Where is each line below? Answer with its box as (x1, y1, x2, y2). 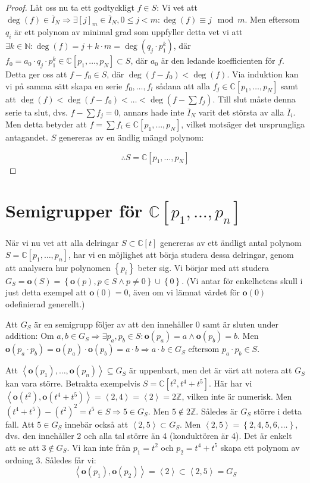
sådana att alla (155, 79, 211, 92)
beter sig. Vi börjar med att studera (137, 261, 269, 273)
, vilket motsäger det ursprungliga (181, 118, 305, 130)
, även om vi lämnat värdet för (128, 286, 240, 298)
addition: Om (5, 329, 54, 342)
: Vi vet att (156, 1, 198, 13)
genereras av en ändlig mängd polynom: (58, 131, 204, 144)
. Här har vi (208, 377, 252, 389)
